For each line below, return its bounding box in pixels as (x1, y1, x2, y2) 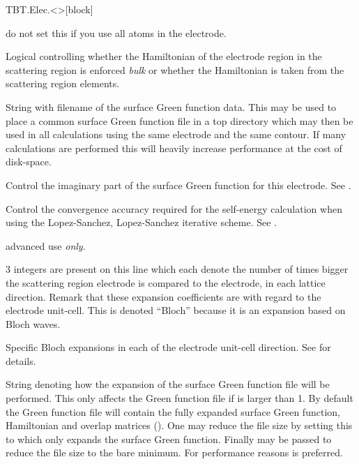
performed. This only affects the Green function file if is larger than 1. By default (6, 391, 353, 405)
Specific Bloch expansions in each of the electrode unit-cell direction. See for (6, 340, 331, 354)
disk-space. (6, 154, 52, 169)
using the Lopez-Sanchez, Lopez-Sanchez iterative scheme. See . (6, 215, 277, 230)
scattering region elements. (6, 76, 120, 91)
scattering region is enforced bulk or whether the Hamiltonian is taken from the (6, 62, 344, 77)
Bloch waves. (6, 316, 61, 331)
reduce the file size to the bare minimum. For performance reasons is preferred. (6, 445, 343, 460)
